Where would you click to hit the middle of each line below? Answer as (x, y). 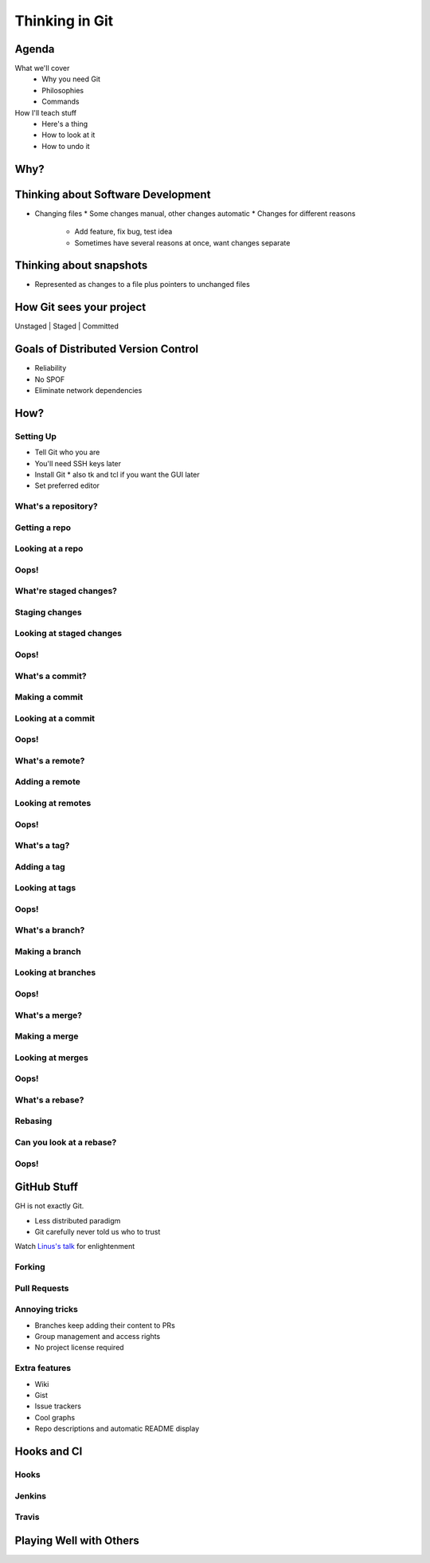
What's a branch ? (50, 930)
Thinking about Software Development (113, 194)
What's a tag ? (42, 846)
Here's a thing (64, 124)
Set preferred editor (67, 485)
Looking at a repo (49, 548)
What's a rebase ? (49, 1100)
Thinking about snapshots (81, 266)
